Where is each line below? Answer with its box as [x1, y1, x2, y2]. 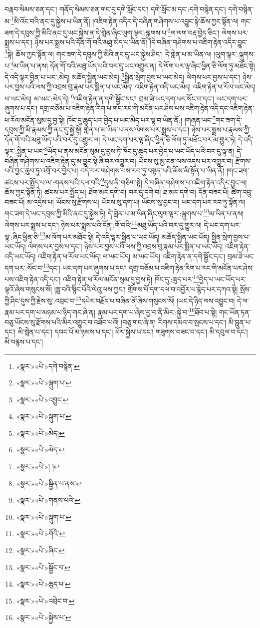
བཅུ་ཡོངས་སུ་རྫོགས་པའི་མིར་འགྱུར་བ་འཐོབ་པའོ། [4, 316, 119, 327]
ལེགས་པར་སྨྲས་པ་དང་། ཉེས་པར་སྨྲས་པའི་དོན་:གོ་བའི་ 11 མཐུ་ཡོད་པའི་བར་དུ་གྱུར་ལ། [4, 218, 202, 230]
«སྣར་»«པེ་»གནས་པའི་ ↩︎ [16, 495, 81, 505]
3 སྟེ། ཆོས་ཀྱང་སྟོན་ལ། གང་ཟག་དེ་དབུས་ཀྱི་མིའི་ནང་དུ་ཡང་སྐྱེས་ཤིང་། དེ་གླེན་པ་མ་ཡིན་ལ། [4, 47, 212, 59]
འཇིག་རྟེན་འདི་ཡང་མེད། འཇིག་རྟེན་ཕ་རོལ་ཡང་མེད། [135, 81, 256, 92]
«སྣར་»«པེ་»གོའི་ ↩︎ [16, 528, 65, 539]
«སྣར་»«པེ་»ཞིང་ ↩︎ [16, 545, 65, 556]
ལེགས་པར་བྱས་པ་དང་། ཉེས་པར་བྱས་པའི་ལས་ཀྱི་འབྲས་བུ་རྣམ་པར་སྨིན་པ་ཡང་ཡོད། [28, 241, 223, 251]
